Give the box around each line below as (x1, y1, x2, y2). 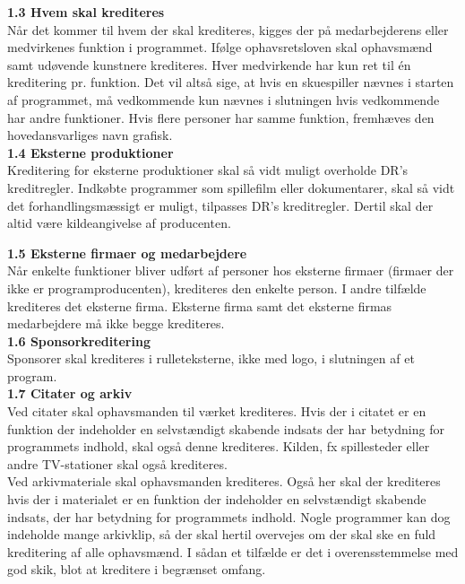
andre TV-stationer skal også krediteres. (7, 454, 228, 473)
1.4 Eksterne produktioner (7, 143, 174, 161)
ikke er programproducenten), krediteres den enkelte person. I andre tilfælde (7, 278, 426, 297)
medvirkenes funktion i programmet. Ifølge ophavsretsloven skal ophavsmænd (7, 38, 433, 57)
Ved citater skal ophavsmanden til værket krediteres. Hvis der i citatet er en (7, 402, 426, 421)
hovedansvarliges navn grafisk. (7, 126, 173, 144)
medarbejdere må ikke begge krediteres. (7, 314, 225, 333)
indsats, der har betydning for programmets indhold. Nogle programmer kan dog (7, 507, 451, 526)
